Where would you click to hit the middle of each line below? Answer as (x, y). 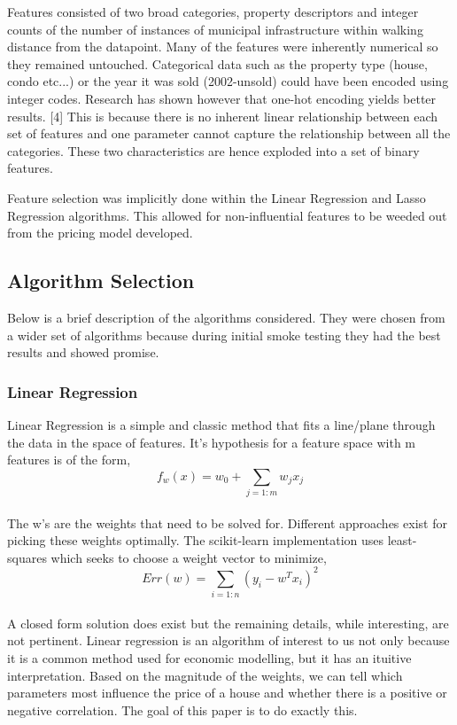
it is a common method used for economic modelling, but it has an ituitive (209, 658)
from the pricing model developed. (100, 233)
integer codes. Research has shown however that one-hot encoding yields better (222, 98)
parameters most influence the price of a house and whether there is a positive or (227, 693)
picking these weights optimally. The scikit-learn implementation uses (196, 540)
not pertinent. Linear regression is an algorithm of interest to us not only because (228, 640)
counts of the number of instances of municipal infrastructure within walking (215, 29)
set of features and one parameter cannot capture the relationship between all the (229, 133)
